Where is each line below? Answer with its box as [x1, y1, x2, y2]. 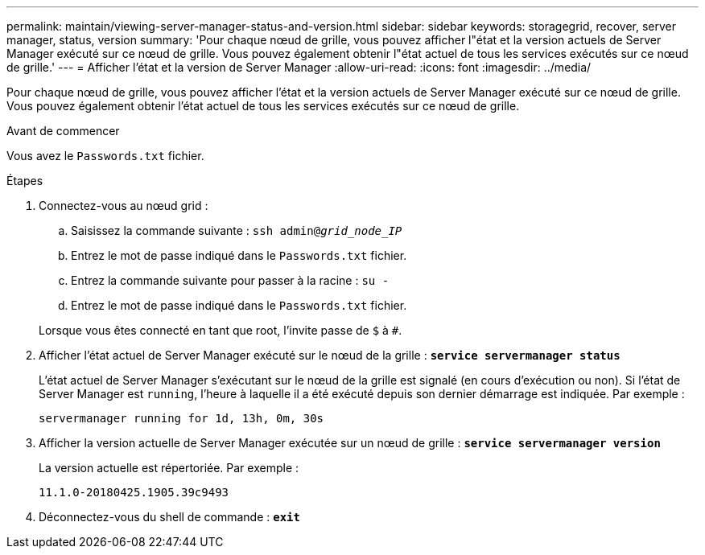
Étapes [6, 174, 43, 187]
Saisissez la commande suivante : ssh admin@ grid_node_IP [71, 224, 402, 237]
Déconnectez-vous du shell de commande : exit [39, 510, 300, 524]
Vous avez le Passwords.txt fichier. [6, 149, 204, 162]
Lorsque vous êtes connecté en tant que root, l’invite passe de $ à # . [39, 323, 402, 337]
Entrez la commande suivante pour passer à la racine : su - [71, 273, 390, 287]
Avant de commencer [6, 124, 120, 138]
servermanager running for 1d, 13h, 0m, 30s [39, 412, 324, 425]
